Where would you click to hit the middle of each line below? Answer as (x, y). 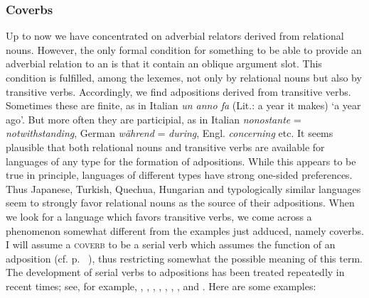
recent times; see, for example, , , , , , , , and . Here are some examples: (161, 286)
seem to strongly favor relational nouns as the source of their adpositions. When (180, 203)
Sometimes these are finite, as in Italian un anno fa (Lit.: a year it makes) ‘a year (183, 105)
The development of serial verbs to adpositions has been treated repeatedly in (175, 272)
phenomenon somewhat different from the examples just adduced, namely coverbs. (185, 230)
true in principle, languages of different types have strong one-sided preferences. (179, 175)
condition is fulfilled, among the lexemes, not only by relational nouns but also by (184, 77)
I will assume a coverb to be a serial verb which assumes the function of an (171, 244)
